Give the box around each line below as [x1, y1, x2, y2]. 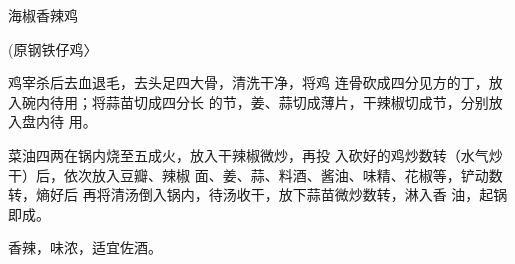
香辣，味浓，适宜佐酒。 [8, 237, 162, 258]
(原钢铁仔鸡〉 [8, 38, 98, 59]
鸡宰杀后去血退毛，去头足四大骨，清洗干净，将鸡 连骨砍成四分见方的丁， [8, 72, 489, 93]
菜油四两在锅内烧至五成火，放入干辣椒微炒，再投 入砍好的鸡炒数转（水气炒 [8, 144, 503, 165]
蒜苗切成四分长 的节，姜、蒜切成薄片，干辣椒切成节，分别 [105, 91, 489, 112]
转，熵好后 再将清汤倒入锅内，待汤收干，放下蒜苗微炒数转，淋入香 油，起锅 [8, 184, 508, 205]
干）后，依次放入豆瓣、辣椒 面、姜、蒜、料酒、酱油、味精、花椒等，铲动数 [8, 164, 503, 185]
